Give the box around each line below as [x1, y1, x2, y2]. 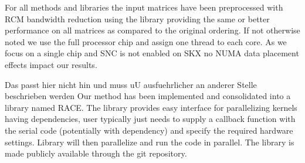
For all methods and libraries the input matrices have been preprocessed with [5, 1, 283, 13]
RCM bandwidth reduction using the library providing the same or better [5, 12, 270, 25]
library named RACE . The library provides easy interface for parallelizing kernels [5, 101, 297, 113]
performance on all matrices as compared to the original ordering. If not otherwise [5, 24, 300, 36]
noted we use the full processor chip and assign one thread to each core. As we [5, 35, 287, 47]
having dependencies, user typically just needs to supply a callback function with [5, 113, 296, 125]
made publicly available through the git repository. [5, 147, 187, 159]
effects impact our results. [5, 58, 97, 70]
